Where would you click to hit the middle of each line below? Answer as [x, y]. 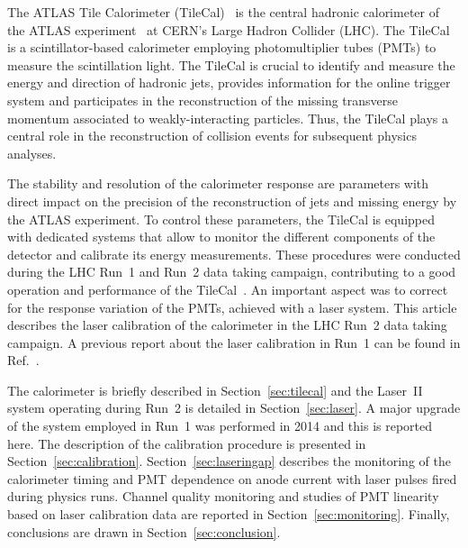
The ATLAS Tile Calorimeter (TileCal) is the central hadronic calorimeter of [223, 12]
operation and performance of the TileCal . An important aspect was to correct [228, 289]
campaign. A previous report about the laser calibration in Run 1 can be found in [234, 342]
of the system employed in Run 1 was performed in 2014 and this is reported [220, 426]
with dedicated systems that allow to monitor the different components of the [221, 237]
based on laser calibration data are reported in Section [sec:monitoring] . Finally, [229, 514]
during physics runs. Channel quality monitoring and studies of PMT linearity [223, 496]
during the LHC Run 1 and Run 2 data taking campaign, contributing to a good [232, 272]
